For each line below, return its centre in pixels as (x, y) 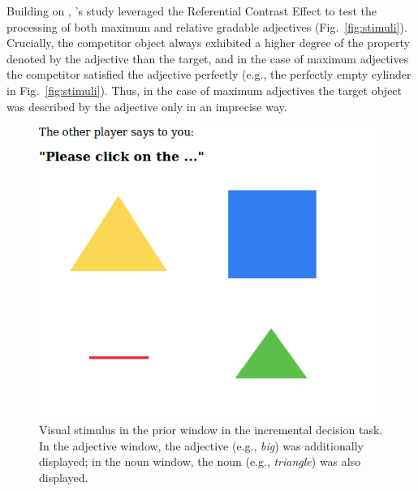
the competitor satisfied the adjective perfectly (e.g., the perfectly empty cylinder (209, 74)
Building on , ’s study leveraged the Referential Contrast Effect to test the (192, 11)
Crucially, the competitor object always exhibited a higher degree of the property (208, 43)
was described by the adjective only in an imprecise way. (147, 106)
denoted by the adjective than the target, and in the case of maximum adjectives (208, 58)
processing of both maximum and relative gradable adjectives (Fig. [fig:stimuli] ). (207, 26)
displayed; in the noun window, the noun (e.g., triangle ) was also (200, 461)
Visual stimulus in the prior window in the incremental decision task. (211, 430)
